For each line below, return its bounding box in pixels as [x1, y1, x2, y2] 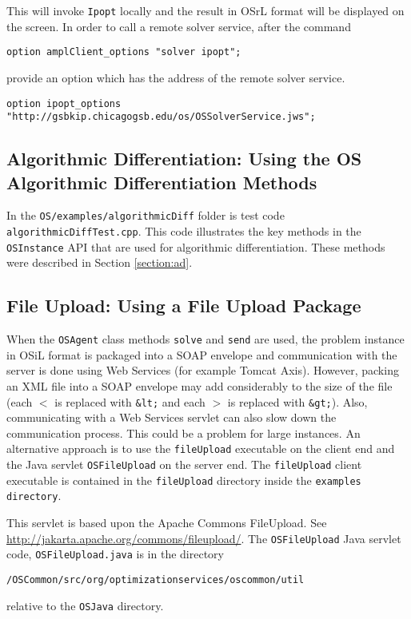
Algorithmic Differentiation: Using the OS [6, 146, 362, 171]
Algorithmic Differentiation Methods [6, 169, 317, 194]
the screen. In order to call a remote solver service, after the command [6, 18, 351, 34]
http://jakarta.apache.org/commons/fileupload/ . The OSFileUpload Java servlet [6, 530, 401, 546]
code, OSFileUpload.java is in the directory [6, 546, 224, 562]
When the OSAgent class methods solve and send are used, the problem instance [6, 331, 405, 347]
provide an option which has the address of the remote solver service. [6, 69, 345, 85]
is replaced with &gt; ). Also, [227, 393, 368, 410]
